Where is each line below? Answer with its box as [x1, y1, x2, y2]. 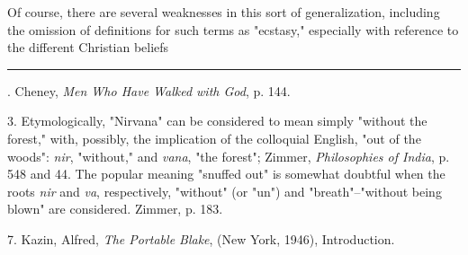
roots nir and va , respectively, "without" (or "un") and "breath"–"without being [7, 181, 442, 200]
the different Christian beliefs [7, 38, 169, 57]
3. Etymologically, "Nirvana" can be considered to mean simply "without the [7, 111, 427, 130]
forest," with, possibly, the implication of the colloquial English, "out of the [7, 128, 421, 147]
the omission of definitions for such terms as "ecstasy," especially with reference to [7, 20, 459, 39]
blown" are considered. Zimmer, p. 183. [7, 199, 223, 218]
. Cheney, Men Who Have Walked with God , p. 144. [7, 81, 291, 100]
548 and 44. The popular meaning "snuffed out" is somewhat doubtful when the [7, 164, 445, 183]
